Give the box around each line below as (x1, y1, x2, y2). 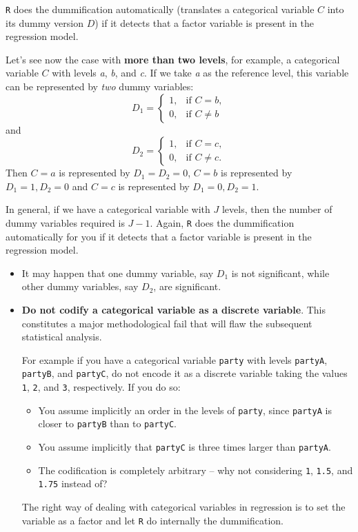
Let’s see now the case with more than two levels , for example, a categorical (6, 52, 340, 66)
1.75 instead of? (38, 476, 108, 491)
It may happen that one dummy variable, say (21, 265, 214, 280)
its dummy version (6, 15, 83, 30)
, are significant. (153, 279, 221, 294)
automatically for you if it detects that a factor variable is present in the (6, 229, 312, 243)
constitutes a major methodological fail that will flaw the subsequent (21, 316, 312, 330)
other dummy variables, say (21, 279, 139, 294)
